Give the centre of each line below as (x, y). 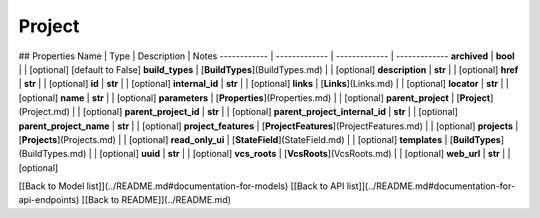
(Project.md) (44, 112)
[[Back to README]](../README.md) (156, 200)
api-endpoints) (49, 200)
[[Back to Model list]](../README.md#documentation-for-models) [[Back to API (181, 186)
